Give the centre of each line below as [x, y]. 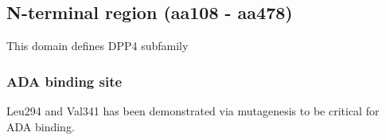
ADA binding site [64, 81]
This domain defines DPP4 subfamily [97, 46]
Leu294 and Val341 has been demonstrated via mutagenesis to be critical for [193, 111]
